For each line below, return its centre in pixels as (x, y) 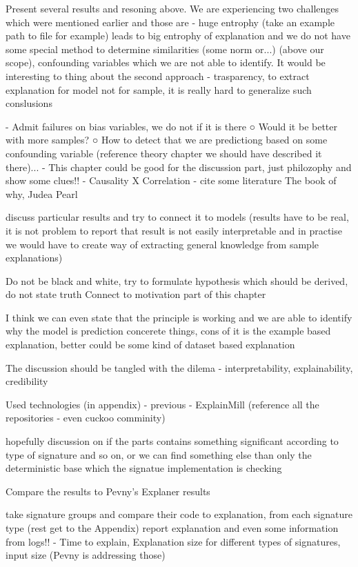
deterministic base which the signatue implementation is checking (144, 468)
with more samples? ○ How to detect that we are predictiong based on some (167, 140)
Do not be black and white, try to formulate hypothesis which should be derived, (177, 280)
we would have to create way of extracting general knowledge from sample (162, 244)
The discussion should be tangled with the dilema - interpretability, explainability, (179, 367)
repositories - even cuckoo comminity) (86, 418)
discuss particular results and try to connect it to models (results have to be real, (177, 217)
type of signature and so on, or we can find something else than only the (159, 454)
